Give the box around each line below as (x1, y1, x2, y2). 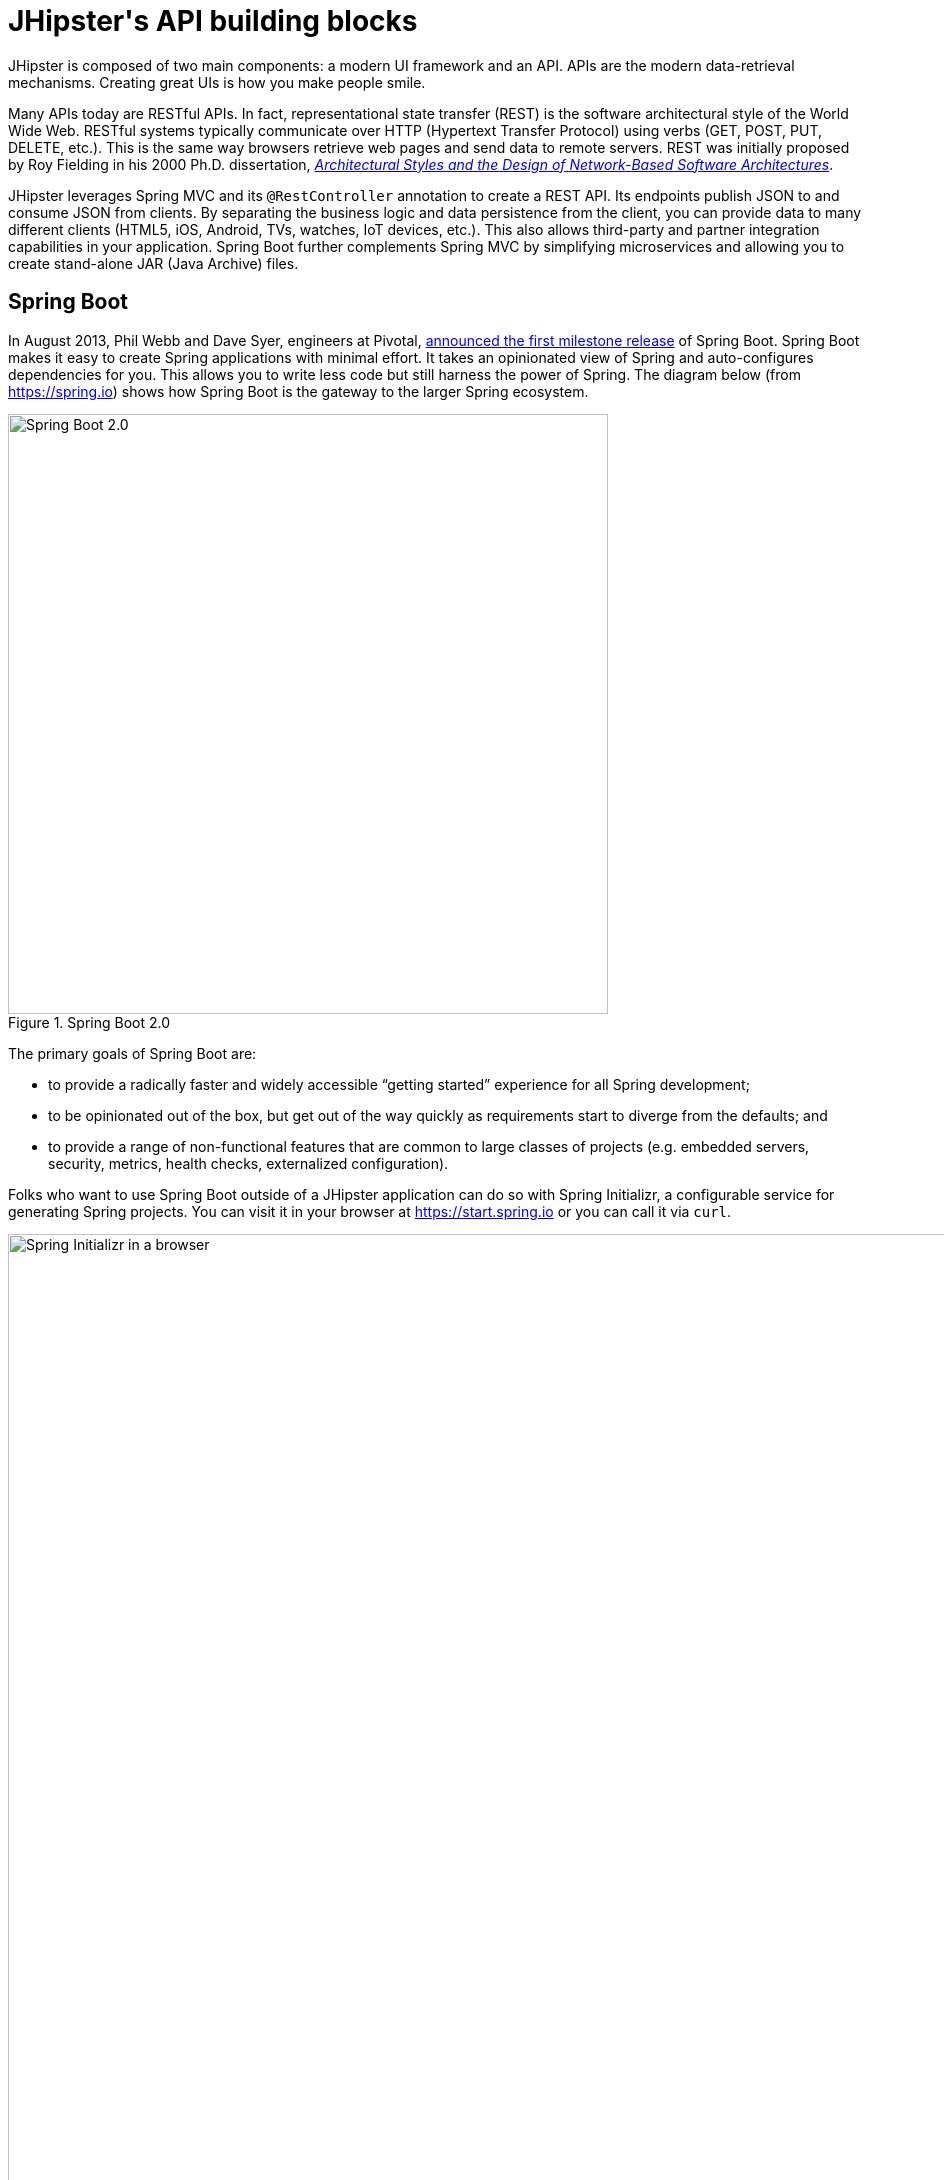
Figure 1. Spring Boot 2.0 (8, 1013, 170, 1031)
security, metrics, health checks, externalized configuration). (48, 1154, 449, 1172)
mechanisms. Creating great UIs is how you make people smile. (8, 73, 426, 91)
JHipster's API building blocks (8, 4, 418, 38)
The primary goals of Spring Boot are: (8, 1044, 257, 1062)
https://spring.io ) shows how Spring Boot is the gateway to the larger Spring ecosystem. (8, 382, 589, 400)
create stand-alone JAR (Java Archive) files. (8, 254, 299, 272)
